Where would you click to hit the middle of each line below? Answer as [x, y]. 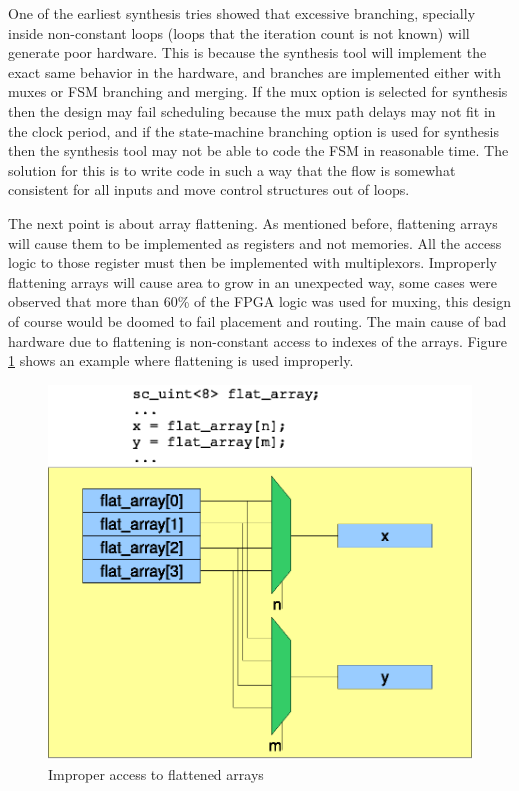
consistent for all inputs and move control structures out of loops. [209, 189]
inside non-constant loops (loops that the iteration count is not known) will [239, 32]
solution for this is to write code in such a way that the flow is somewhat [232, 169]
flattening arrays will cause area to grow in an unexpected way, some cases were [252, 281]
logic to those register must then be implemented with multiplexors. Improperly [252, 262]
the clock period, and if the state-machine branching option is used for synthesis [253, 130]
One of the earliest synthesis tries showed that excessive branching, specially [242, 13]
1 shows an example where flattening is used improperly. [181, 360]
